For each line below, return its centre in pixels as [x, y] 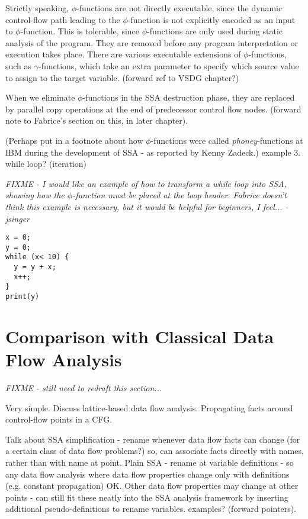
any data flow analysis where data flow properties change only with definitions [147, 474]
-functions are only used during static [215, 31]
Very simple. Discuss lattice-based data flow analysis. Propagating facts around [149, 407]
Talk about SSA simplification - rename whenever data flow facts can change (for [153, 439]
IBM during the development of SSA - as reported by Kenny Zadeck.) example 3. [153, 152]
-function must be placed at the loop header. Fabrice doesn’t [179, 195]
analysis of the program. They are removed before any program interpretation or [152, 42]
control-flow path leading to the [63, 19]
